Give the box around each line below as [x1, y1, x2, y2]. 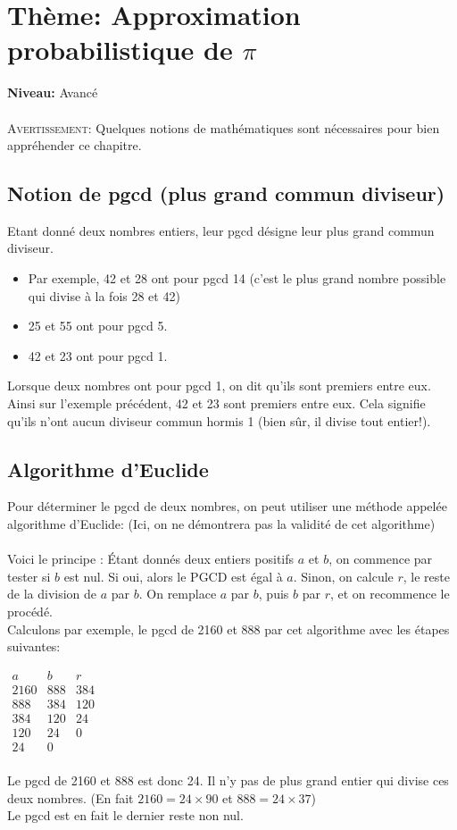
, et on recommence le [329, 584, 450, 603]
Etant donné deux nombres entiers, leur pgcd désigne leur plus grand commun [7, 221, 435, 239]
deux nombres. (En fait [7, 788, 134, 807]
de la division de [7, 584, 97, 603]
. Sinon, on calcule [293, 566, 394, 585]
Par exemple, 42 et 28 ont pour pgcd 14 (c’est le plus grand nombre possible [28, 269, 446, 288]
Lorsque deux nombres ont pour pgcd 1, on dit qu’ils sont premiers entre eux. [7, 376, 431, 395]
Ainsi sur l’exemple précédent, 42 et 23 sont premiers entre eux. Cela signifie [7, 394, 426, 413]
